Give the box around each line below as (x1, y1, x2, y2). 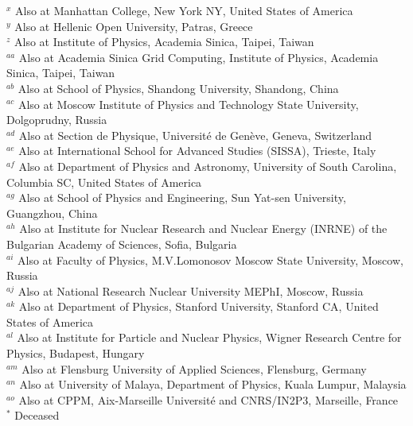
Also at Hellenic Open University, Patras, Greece (14, 17, 253, 34)
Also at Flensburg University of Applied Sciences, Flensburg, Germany (21, 360, 367, 377)
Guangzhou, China (6, 204, 98, 221)
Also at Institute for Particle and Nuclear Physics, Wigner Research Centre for (17, 329, 402, 346)
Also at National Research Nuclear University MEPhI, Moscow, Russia (18, 282, 364, 299)
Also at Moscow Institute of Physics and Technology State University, (18, 95, 359, 112)
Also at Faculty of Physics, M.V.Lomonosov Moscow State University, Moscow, (18, 251, 403, 268)
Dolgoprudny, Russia (6, 111, 107, 128)
